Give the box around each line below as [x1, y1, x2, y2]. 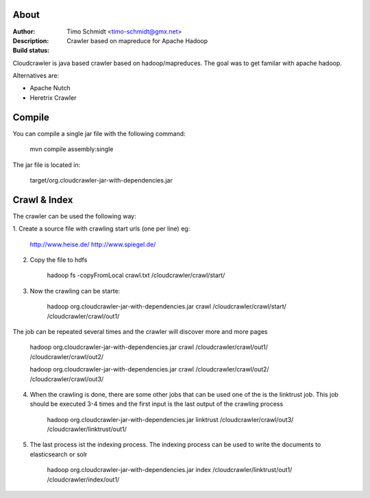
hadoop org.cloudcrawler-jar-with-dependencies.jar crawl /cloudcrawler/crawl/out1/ [29, 343, 269, 352]
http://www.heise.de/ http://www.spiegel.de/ [29, 240, 156, 248]
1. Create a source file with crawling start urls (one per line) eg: [12, 224, 190, 233]
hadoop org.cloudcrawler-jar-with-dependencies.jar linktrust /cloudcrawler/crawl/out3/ [47, 415, 294, 423]
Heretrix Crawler [29, 93, 77, 102]
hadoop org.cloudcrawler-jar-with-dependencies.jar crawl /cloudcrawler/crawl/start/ [47, 302, 287, 311]
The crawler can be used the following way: [12, 212, 136, 220]
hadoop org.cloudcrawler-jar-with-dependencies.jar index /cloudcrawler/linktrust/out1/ [47, 466, 293, 474]
